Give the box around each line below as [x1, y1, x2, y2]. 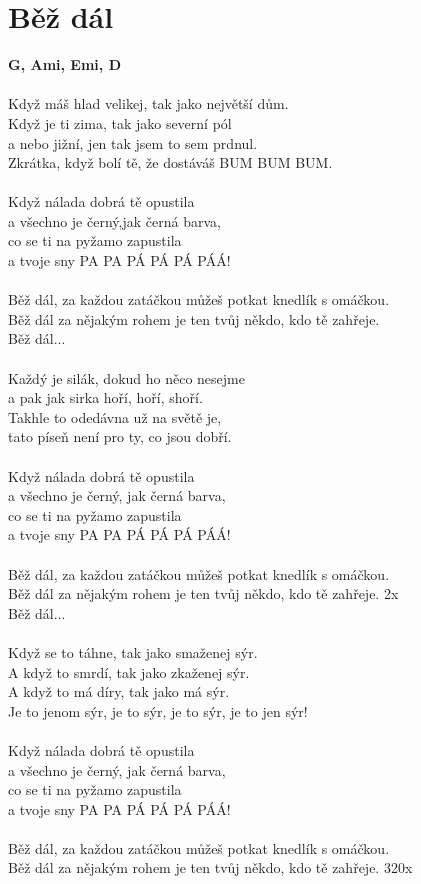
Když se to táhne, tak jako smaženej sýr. [8, 641, 258, 662]
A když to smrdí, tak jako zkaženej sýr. [8, 661, 250, 682]
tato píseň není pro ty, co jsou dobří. [8, 426, 232, 447]
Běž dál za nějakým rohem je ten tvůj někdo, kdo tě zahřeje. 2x [8, 583, 399, 604]
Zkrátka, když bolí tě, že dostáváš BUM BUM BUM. [8, 152, 333, 173]
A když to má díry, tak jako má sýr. [8, 681, 230, 702]
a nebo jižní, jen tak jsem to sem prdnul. [8, 132, 258, 153]
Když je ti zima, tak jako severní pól [8, 112, 232, 133]
